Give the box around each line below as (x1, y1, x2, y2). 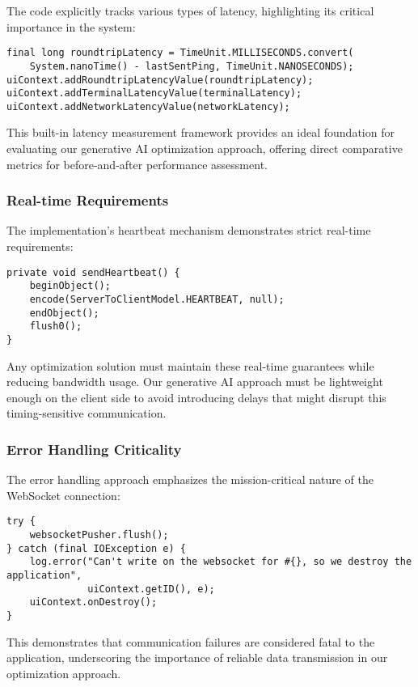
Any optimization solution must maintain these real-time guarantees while (6, 357, 374, 374)
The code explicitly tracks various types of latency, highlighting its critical (6, 2, 374, 19)
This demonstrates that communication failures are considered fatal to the (6, 633, 375, 650)
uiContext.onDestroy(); (29, 596, 158, 609)
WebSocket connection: (6, 486, 120, 503)
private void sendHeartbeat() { (6, 266, 180, 278)
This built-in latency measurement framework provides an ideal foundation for (6, 124, 395, 141)
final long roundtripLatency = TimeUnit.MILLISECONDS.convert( (6, 47, 354, 59)
